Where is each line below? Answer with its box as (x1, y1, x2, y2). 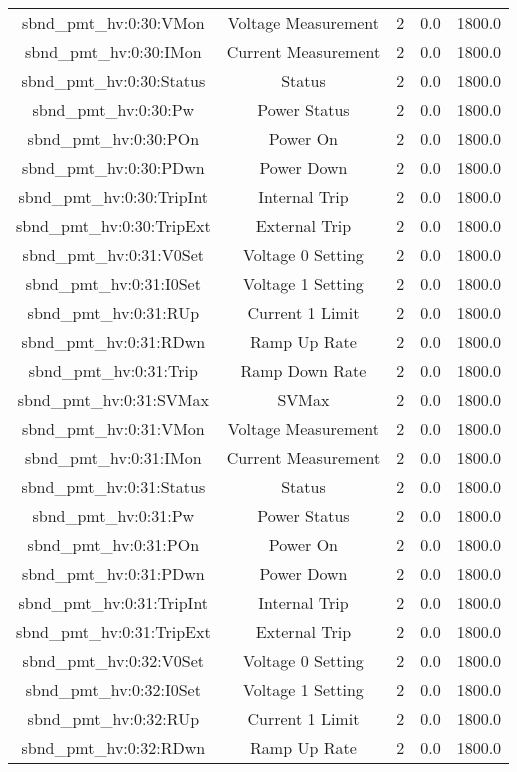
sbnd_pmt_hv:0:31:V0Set (22, 243, 205, 266)
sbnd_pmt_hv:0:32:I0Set (25, 678, 201, 701)
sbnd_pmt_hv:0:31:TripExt (16, 620, 211, 643)
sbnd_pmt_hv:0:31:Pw (32, 504, 195, 527)
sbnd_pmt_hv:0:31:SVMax (17, 388, 209, 411)
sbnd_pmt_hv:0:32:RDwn (21, 736, 206, 759)
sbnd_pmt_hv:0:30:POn (27, 127, 200, 150)
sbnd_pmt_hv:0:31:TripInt (18, 591, 209, 614)
